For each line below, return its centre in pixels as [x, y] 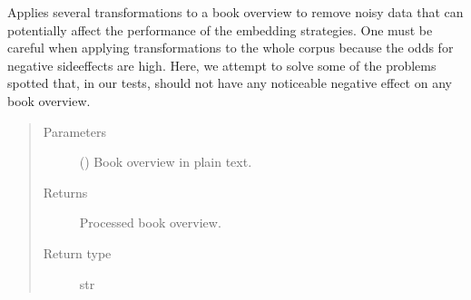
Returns [65, 192]
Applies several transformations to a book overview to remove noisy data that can [235, 12]
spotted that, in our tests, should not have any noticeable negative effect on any [230, 83]
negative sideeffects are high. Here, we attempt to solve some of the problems [222, 65]
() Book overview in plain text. [166, 162]
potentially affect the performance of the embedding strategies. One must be [220, 29]
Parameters [74, 131]
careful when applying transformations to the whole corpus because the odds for [231, 48]
